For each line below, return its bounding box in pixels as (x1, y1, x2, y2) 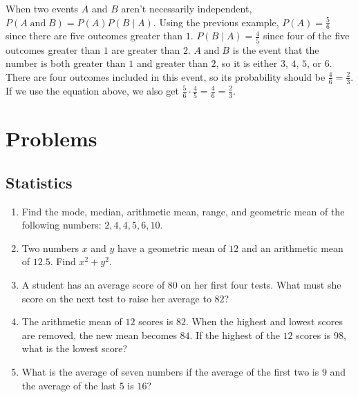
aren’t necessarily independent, (121, 1, 252, 15)
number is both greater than (6, 56, 126, 70)
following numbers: (21, 217, 102, 232)
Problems (6, 124, 97, 153)
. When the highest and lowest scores (185, 314, 343, 329)
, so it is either (216, 56, 278, 70)
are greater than (111, 42, 180, 57)
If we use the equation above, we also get (6, 83, 179, 97)
